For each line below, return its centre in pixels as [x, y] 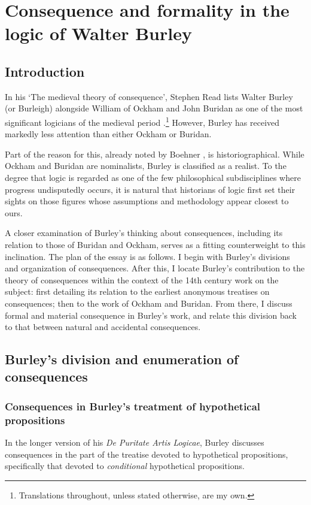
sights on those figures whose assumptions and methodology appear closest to [147, 201]
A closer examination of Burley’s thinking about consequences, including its [144, 233]
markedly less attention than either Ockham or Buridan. [108, 134]
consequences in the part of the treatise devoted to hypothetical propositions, [147, 454]
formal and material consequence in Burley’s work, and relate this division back [151, 315]
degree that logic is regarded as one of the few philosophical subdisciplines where [153, 177]
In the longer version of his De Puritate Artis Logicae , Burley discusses [135, 442]
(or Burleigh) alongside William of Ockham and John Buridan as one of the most [154, 108]
